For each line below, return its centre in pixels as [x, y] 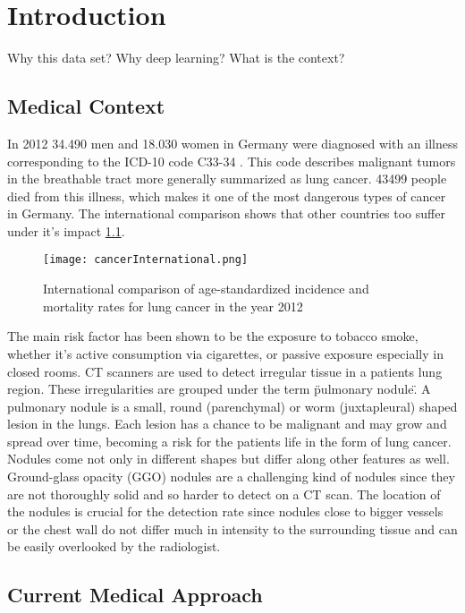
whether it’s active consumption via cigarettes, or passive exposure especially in [225, 353]
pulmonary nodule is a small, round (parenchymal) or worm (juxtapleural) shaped [232, 406]
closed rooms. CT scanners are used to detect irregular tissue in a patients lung [225, 371]
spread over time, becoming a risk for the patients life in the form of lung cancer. [229, 441]
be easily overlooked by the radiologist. [114, 546]
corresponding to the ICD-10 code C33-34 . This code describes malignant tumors [232, 161]
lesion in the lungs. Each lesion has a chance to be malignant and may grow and [227, 424]
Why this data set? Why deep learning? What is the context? [176, 58]
